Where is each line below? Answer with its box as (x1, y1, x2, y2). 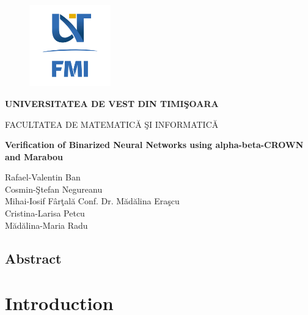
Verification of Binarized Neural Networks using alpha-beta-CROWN (5, 138, 304, 151)
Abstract (5, 248, 62, 267)
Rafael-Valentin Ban (5, 171, 81, 183)
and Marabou (5, 150, 64, 163)
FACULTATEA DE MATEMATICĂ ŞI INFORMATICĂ (5, 117, 219, 130)
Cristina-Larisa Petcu (5, 207, 85, 220)
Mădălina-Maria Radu (5, 218, 88, 231)
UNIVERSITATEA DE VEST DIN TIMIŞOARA (5, 97, 219, 109)
